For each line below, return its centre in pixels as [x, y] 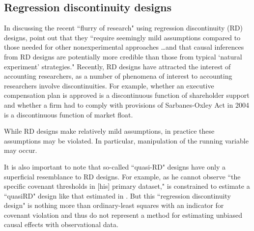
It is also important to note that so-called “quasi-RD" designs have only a [115, 166]
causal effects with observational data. [61, 224]
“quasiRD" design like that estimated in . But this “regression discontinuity [117, 195]
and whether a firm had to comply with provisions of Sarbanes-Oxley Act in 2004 [127, 104]
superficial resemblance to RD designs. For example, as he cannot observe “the [122, 176]
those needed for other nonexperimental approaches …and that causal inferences [124, 47]
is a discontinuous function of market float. [69, 114]
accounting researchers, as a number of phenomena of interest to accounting [118, 76]
